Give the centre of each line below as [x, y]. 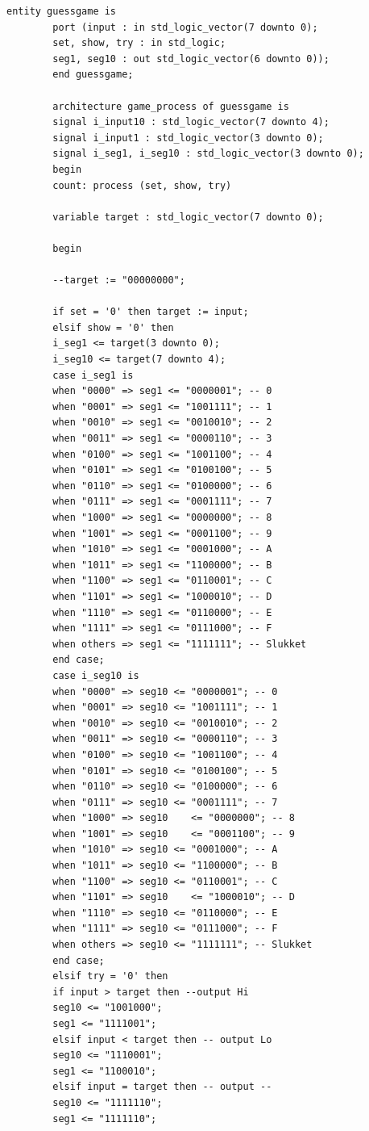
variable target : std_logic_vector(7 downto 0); [188, 217]
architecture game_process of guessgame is [171, 106]
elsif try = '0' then [110, 976]
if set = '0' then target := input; [151, 312]
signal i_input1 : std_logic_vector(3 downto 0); [188, 138]
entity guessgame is [62, 11]
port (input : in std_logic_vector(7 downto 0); [185, 27]
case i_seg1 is [93, 375]
